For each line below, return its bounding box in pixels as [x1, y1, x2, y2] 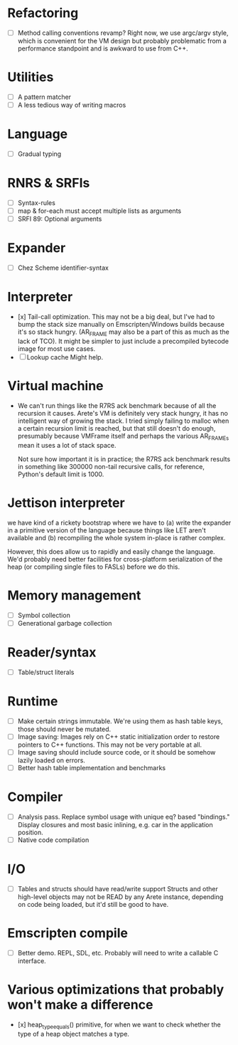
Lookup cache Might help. [26, 352, 104, 361]
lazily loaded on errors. [17, 756, 85, 765]
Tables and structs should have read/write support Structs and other [17, 884, 218, 893]
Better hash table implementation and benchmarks [17, 763, 166, 772]
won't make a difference [7, 997, 153, 1013]
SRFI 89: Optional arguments [17, 215, 102, 224]
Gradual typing [17, 149, 62, 158]
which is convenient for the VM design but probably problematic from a [17, 37, 227, 45]
